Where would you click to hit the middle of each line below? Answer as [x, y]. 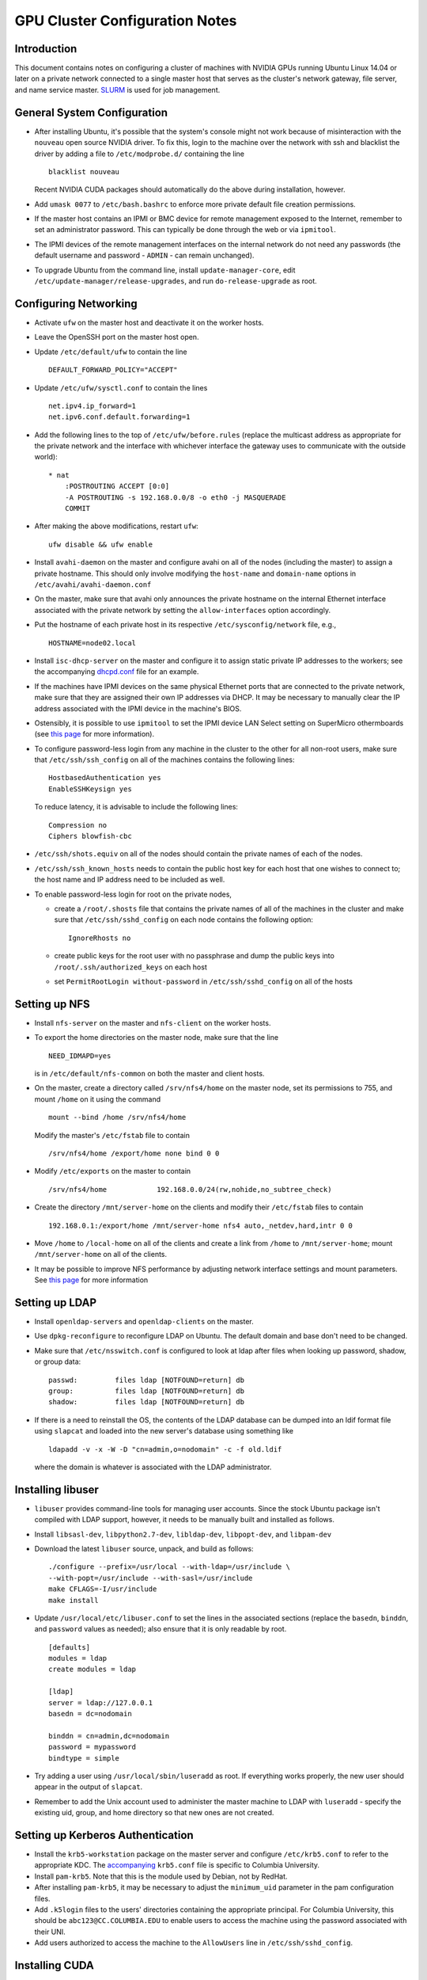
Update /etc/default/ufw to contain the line [111, 352]
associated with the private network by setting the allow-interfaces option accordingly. [183, 610]
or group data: [58, 1361]
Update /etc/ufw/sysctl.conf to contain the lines [121, 387]
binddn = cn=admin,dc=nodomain [109, 1736]
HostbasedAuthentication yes [105, 778]
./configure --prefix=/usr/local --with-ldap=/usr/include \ [169, 1567]
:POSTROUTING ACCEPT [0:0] [117, 486]
